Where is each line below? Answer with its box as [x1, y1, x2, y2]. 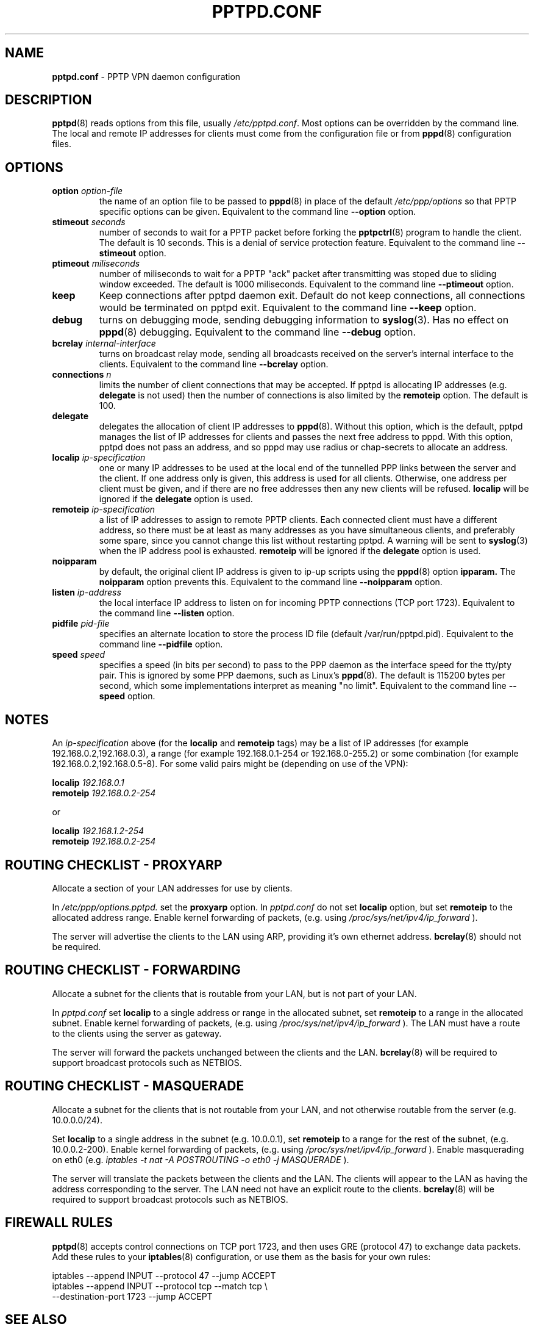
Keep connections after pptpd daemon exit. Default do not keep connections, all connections [99, 289, 525, 302]
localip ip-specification [52, 452, 146, 463]
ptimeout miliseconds [52, 258, 140, 269]
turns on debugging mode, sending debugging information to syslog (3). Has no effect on [99, 314, 509, 326]
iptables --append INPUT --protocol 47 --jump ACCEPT [52, 1270, 276, 1281]
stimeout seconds [52, 217, 126, 228]
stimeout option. [99, 248, 166, 259]
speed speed [52, 649, 105, 660]
